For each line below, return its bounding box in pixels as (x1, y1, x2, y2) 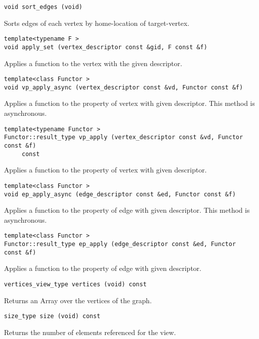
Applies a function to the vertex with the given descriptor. (4, 58, 182, 68)
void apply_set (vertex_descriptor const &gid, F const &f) (4, 43, 208, 51)
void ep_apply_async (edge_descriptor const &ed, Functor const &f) (4, 190, 236, 198)
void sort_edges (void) (4, 3, 83, 10)
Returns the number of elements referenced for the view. (4, 327, 176, 337)
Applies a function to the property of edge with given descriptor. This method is (4, 205, 250, 215)
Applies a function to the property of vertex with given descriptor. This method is (4, 98, 255, 108)
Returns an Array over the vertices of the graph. (4, 295, 152, 305)
